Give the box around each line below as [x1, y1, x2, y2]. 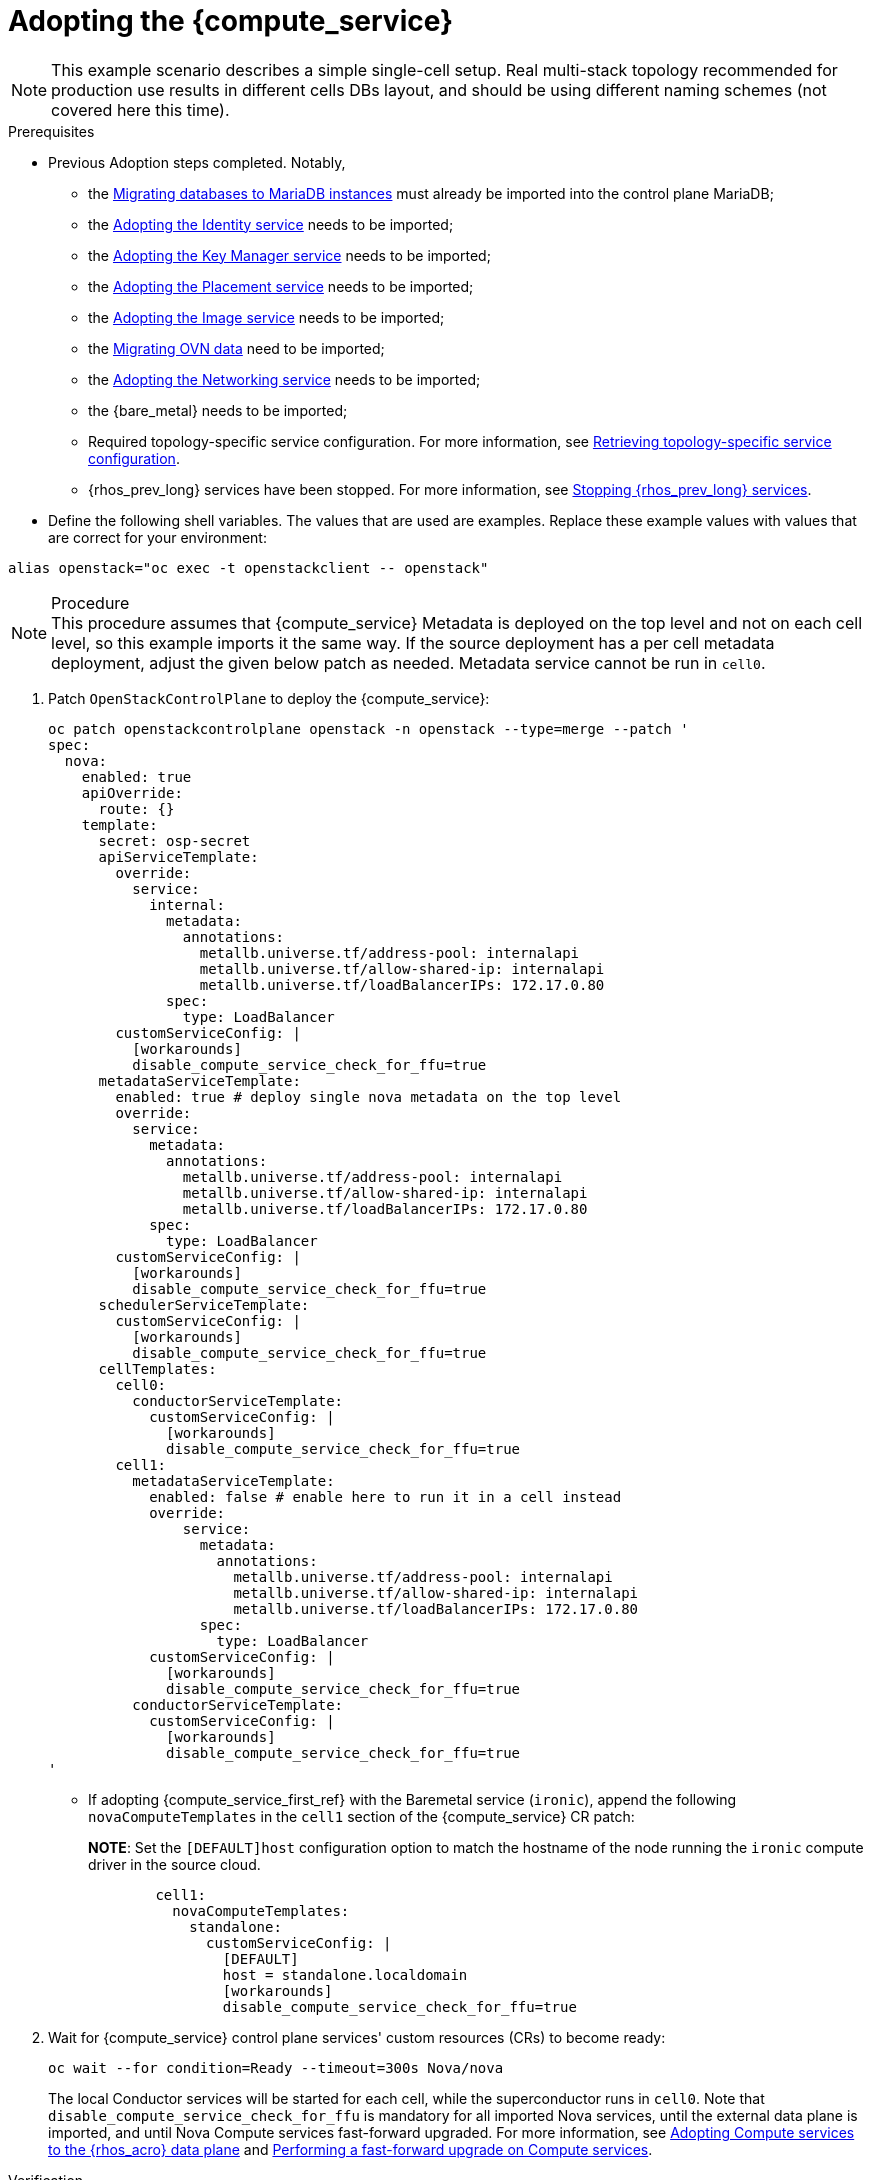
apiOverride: [81, 784, 183, 801]
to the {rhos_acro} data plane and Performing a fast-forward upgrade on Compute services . [48, 2140, 653, 2158]
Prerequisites [8, 122, 95, 140]
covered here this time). [51, 99, 230, 120]
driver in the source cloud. [88, 1855, 261, 1873]
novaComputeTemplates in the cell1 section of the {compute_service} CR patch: [88, 1807, 635, 1825]
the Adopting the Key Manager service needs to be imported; [88, 246, 491, 264]
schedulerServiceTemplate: [98, 1296, 310, 1313]
